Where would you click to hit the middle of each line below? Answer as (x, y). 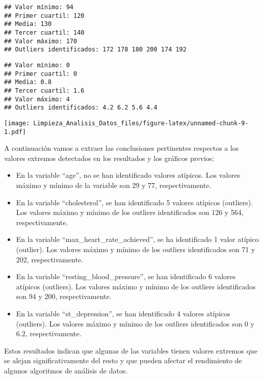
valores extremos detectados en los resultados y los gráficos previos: (109, 158)
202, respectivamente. (49, 259)
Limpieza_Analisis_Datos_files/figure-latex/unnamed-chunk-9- (141, 123)
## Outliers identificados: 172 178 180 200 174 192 (95, 50)
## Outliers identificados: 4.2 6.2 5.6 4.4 (81, 108)
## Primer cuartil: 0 (41, 74)
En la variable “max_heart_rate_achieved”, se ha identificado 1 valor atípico (137, 239)
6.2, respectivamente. (49, 333)
